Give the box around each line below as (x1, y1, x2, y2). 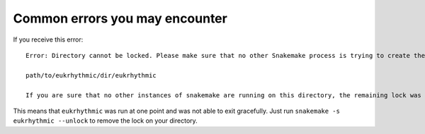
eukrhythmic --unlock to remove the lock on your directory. (13, 116, 198, 125)
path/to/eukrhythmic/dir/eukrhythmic (25, 71, 157, 79)
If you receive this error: (13, 35, 84, 44)
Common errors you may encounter (13, 11, 228, 26)
